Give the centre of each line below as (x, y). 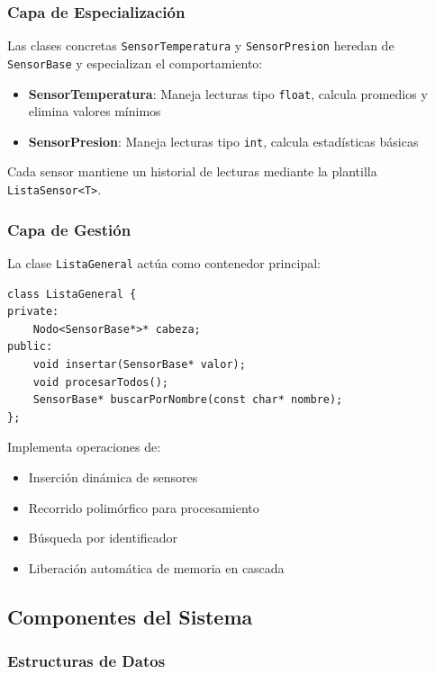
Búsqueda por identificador (103, 538)
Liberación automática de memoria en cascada (156, 567)
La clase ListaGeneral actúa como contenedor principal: (164, 262)
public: (30, 347)
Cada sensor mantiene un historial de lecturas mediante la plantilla (192, 171)
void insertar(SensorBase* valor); (139, 364)
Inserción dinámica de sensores (113, 476)
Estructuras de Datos (86, 660)
